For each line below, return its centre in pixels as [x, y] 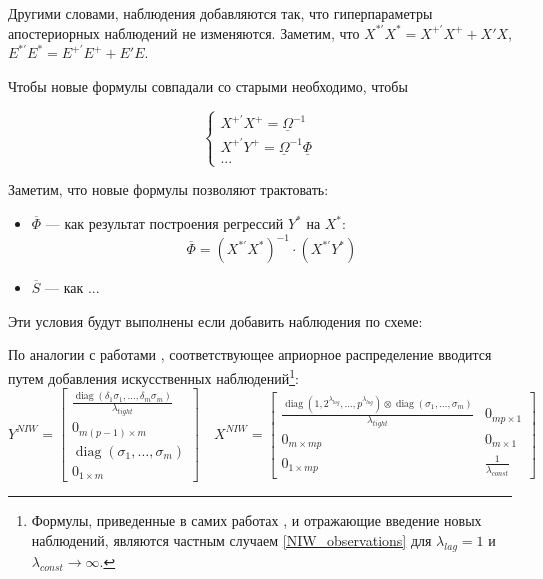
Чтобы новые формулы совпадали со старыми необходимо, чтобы [208, 85]
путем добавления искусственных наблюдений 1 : [153, 376]
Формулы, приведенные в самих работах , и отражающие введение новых [256, 520]
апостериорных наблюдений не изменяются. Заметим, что [184, 32]
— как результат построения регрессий [164, 223]
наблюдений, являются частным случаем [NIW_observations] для [231, 539]
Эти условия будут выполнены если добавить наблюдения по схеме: [215, 320]
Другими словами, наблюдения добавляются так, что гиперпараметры [220, 13]
